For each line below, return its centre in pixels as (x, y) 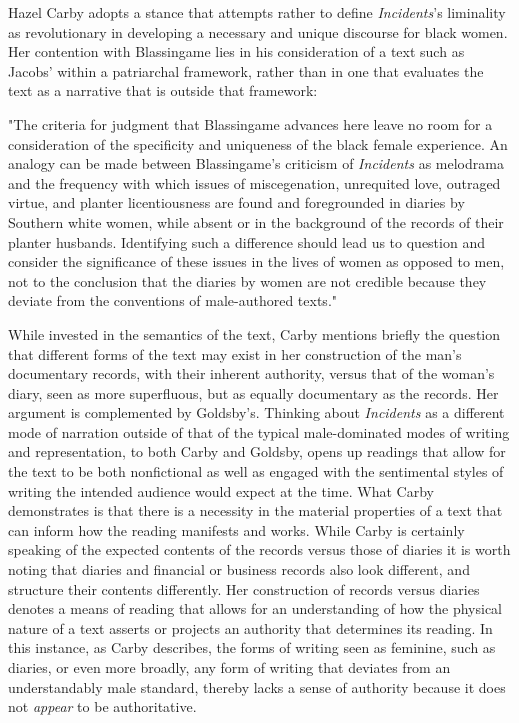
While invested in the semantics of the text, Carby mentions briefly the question (254, 333)
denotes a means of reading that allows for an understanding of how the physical (255, 608)
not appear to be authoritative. (102, 706)
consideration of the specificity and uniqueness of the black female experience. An (258, 143)
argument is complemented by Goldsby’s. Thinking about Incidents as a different (256, 412)
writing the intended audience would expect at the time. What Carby (221, 490)
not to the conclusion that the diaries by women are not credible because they (247, 280)
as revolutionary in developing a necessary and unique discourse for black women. (258, 31)
